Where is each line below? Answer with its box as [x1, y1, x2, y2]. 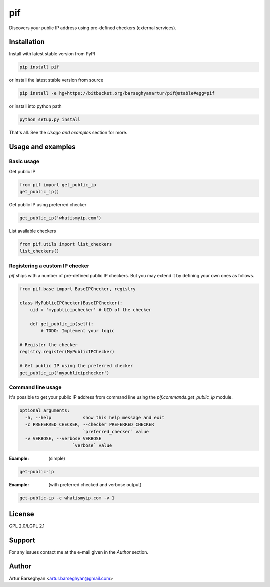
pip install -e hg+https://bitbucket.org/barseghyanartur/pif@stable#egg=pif [19, 90, 215, 96]
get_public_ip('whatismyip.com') [19, 215, 102, 221]
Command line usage [9, 384, 62, 391]
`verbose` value [72, 443, 112, 448]
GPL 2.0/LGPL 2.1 [9, 523, 45, 529]
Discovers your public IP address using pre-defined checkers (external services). [9, 25, 177, 31]
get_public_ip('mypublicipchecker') [19, 370, 110, 376]
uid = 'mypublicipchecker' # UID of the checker [30, 307, 152, 313]
